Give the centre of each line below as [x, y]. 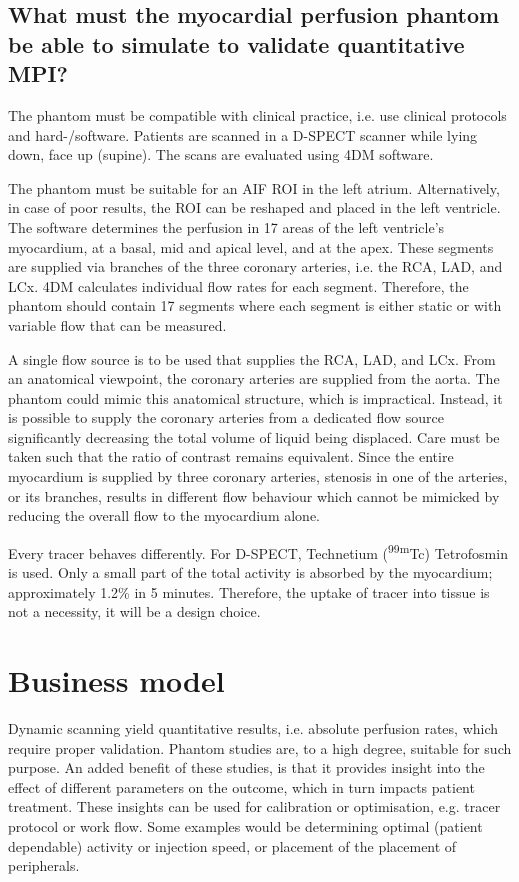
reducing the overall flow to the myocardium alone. [164, 515]
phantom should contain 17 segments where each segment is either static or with [255, 305]
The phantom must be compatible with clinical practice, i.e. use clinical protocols [257, 114]
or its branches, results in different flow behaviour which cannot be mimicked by [254, 495]
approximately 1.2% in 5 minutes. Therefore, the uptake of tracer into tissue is [249, 591]
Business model [116, 680]
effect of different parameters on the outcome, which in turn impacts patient [241, 786]
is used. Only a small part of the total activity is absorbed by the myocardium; [250, 572]
